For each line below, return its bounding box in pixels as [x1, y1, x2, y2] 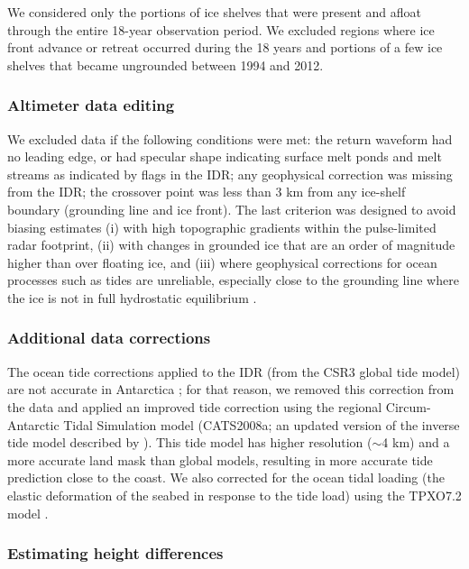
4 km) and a [382, 433, 450, 452]
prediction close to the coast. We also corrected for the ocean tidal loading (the [7, 468, 445, 487]
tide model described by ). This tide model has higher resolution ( [7, 433, 372, 452]
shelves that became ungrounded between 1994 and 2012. [7, 55, 324, 74]
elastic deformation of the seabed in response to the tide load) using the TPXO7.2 [7, 485, 462, 504]
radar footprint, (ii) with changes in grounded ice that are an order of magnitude [7, 235, 455, 254]
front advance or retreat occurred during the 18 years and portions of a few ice [7, 38, 443, 57]
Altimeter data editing [7, 94, 175, 116]
